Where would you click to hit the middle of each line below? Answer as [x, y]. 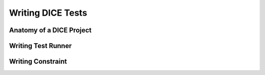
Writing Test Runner [40, 46]
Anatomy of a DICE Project [50, 30]
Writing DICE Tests [48, 13]
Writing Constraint [38, 62]
